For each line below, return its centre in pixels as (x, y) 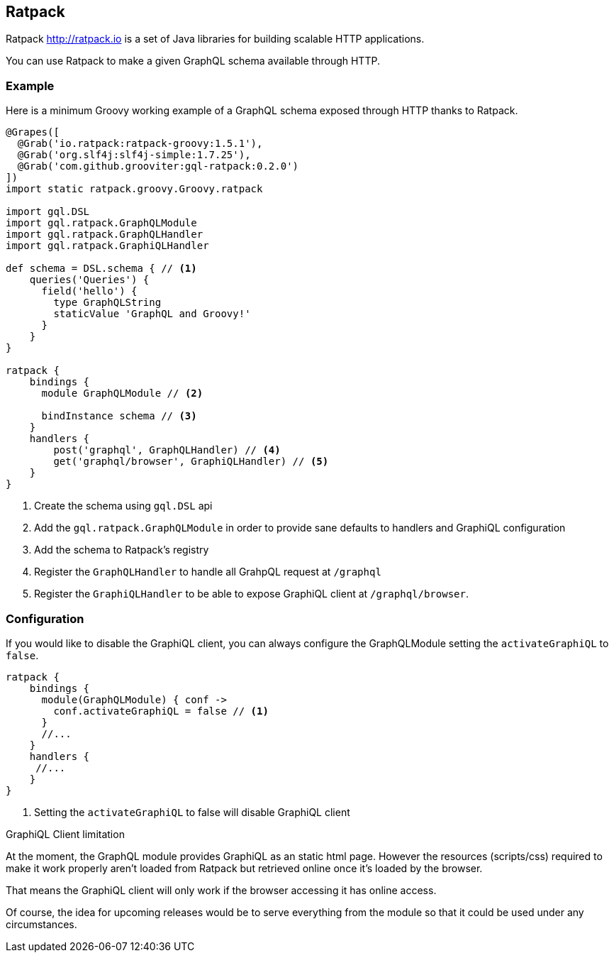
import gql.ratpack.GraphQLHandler (105, 235)
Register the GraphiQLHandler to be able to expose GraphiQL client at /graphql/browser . (251, 594)
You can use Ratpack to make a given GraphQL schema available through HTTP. (193, 61)
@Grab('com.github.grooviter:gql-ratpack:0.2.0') (158, 166)
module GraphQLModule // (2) (122, 393)
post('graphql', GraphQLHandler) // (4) (167, 450)
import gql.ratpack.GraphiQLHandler (107, 246)
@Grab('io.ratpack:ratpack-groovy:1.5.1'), (140, 144)
